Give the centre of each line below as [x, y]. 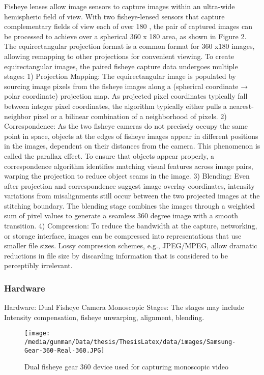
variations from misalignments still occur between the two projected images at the [132, 196]
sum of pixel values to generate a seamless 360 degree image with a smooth [121, 215]
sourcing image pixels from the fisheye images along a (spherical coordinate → [126, 86]
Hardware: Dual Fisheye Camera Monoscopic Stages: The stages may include [124, 307]
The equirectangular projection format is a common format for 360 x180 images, [129, 46]
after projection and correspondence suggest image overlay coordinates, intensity [129, 185]
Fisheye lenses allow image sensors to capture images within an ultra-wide [120, 6]
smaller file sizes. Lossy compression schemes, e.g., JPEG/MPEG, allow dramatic [131, 246]
